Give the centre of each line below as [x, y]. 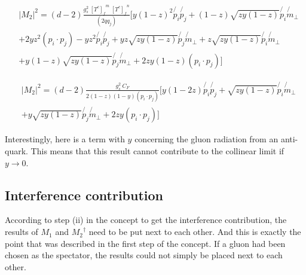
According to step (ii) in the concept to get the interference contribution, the [146, 220]
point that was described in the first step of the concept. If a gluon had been [145, 243]
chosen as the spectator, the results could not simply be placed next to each [144, 255]
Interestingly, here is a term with [65, 139]
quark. [16, 151]
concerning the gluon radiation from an [206, 139]
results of [22, 232]
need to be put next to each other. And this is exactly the [195, 232]
